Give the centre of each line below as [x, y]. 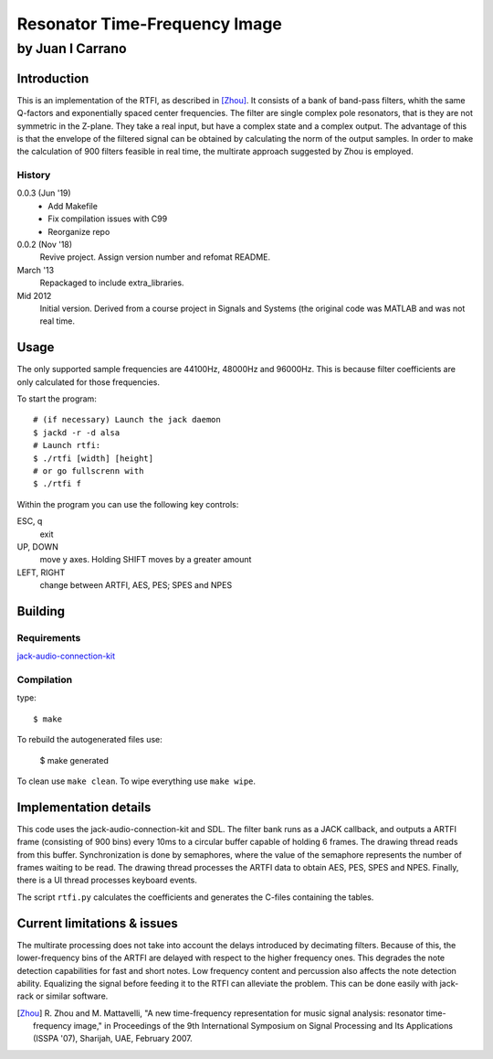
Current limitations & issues [97, 923]
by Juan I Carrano [72, 48]
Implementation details [84, 807]
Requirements [49, 637]
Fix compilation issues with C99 [108, 219]
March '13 [36, 270]
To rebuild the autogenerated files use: [90, 740]
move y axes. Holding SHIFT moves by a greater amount [146, 560]
